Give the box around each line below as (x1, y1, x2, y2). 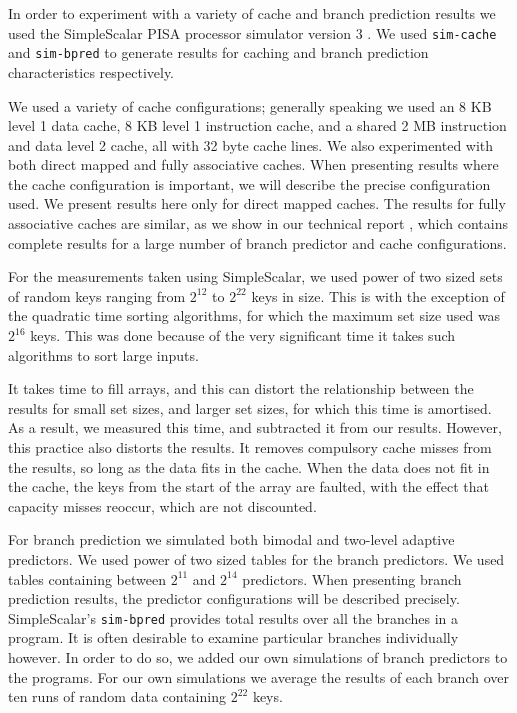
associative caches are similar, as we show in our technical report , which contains (8, 213, 508, 234)
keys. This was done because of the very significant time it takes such (30, 325, 456, 346)
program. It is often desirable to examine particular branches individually (8, 627, 459, 648)
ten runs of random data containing (8, 686, 226, 707)
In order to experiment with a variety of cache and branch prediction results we (8, 3, 496, 23)
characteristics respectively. (8, 61, 174, 82)
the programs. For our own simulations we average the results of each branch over (8, 666, 509, 687)
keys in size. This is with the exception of (251, 285, 505, 306)
